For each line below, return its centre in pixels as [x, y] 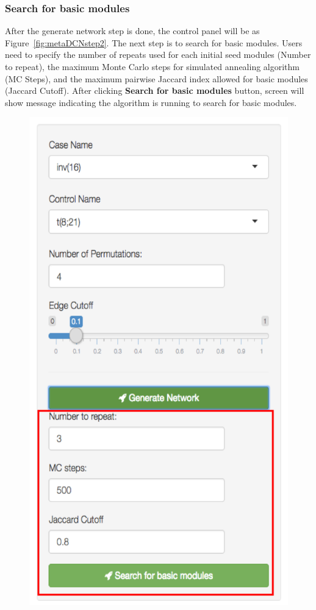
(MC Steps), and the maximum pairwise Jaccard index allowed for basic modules [156, 78]
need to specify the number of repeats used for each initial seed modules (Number [158, 55]
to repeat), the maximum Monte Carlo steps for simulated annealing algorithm [152, 66]
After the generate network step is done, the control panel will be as [132, 31]
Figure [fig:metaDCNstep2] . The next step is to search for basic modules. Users [154, 42]
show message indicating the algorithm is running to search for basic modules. [151, 102]
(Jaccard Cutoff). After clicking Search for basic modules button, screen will [155, 90]
